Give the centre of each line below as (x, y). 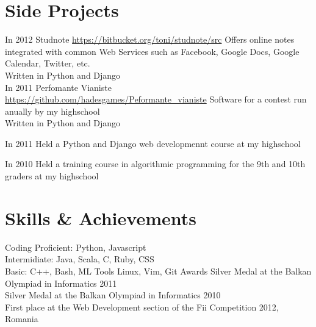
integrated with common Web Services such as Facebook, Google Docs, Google (152, 51)
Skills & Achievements (101, 217)
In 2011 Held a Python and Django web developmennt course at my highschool (153, 143)
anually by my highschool (52, 111)
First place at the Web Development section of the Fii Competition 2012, (142, 307)
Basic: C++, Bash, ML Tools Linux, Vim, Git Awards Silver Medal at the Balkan (158, 271)
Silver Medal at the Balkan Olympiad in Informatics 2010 (113, 295)
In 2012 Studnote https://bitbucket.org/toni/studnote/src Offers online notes (150, 39)
